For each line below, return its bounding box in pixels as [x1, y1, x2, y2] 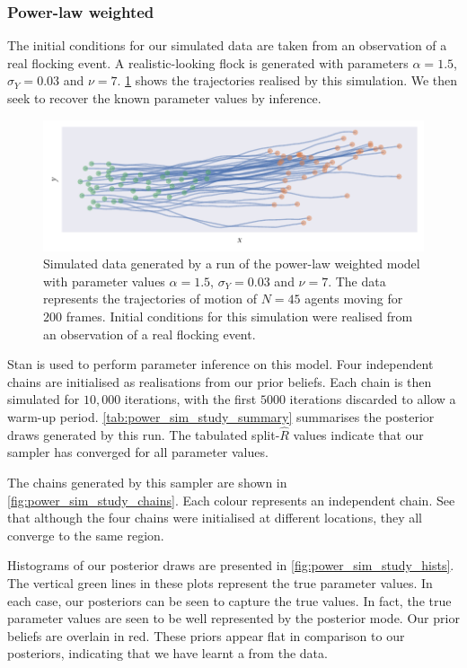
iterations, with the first [124, 390, 257, 409]
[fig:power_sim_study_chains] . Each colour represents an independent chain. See [7, 490, 455, 509]
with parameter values [43, 271, 165, 290]
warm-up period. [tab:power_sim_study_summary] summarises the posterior [7, 407, 435, 426]
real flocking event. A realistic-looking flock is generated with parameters [7, 53, 409, 72]
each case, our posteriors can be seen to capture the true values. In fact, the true [7, 591, 452, 610]
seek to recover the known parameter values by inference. [7, 89, 322, 107]
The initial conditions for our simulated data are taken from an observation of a [7, 36, 447, 55]
